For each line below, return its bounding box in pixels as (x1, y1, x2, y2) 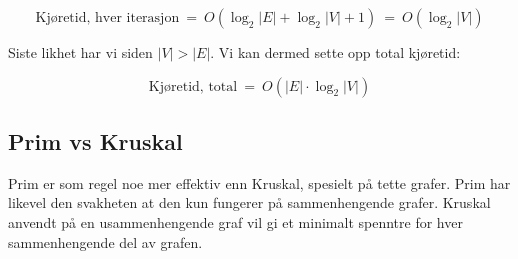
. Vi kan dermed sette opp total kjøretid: (210, 42, 461, 62)
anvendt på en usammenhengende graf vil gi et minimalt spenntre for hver (8, 211, 463, 232)
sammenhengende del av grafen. (8, 231, 203, 252)
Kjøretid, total (148, 79, 238, 94)
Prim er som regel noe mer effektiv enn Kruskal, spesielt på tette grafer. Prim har (8, 172, 511, 193)
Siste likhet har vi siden (8, 42, 153, 62)
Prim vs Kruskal (8, 125, 183, 156)
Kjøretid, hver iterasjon (35, 11, 180, 25)
